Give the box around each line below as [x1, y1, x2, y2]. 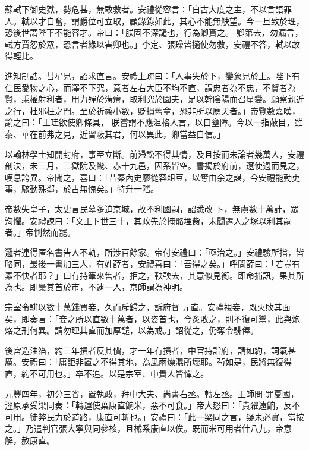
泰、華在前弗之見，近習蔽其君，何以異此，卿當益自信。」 [5, 127, 225, 140]
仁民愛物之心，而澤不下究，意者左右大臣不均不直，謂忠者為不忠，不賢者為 [5, 81, 296, 93]
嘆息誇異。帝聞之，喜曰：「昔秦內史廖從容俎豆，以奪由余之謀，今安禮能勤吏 [5, 171, 300, 183]
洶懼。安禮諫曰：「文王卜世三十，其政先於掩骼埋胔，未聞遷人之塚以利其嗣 [5, 214, 292, 226]
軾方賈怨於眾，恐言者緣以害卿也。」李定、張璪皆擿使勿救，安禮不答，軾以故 [5, 37, 300, 50]
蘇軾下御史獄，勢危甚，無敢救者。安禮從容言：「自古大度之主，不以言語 [5, 3, 283, 15]
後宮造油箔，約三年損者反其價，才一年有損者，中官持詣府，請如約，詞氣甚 [5, 344, 296, 356]
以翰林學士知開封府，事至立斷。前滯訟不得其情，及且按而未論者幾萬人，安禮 [5, 147, 304, 160]
